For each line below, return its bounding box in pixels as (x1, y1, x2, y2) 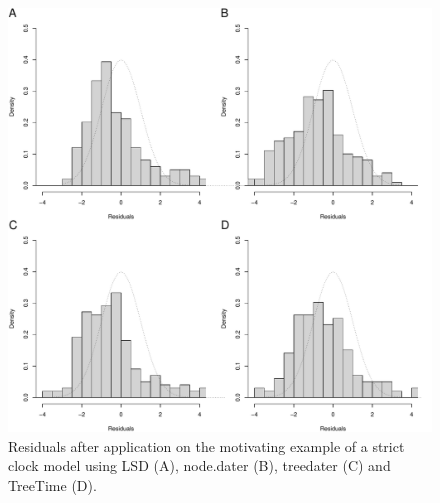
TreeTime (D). (8, 474, 97, 495)
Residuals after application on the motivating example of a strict (8, 435, 405, 456)
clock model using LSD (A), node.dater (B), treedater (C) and (8, 455, 391, 476)
